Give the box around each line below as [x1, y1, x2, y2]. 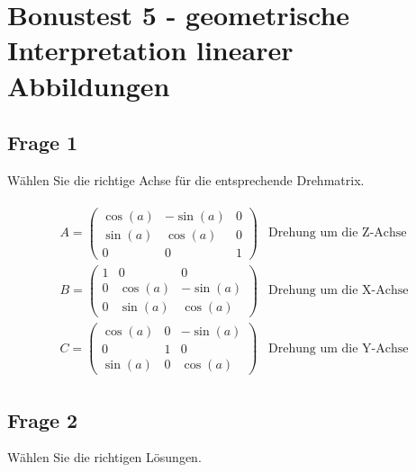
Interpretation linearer [7, 31, 294, 68]
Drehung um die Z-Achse [268, 227, 407, 240]
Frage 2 [7, 405, 78, 433]
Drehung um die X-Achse [268, 284, 409, 298]
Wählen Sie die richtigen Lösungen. [7, 448, 202, 467]
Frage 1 [7, 129, 78, 156]
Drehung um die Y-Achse [268, 342, 409, 355]
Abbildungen [7, 67, 170, 103]
